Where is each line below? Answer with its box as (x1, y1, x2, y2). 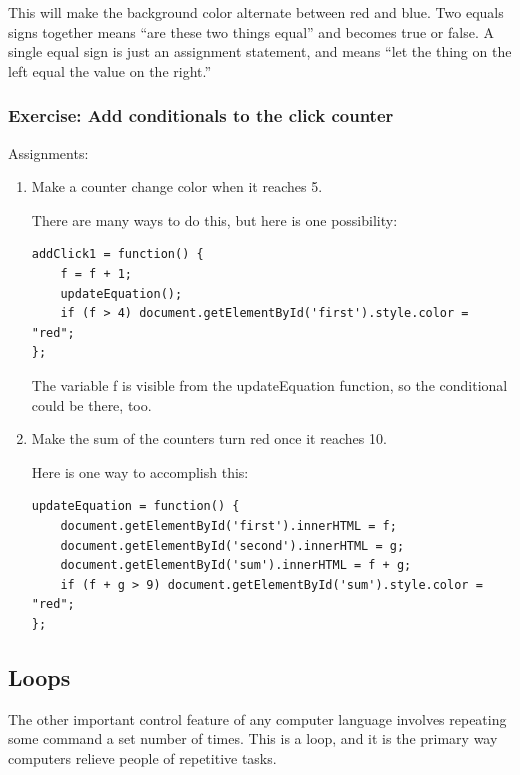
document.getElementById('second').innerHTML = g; (60, 538, 405, 553)
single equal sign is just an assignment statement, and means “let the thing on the (8, 41, 512, 62)
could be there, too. (31, 394, 152, 415)
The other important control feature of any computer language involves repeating (8, 708, 507, 729)
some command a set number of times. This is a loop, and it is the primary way (8, 728, 498, 749)
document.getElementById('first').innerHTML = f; (60, 518, 397, 533)
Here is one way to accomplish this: (31, 461, 249, 482)
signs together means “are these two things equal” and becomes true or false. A (8, 21, 494, 42)
